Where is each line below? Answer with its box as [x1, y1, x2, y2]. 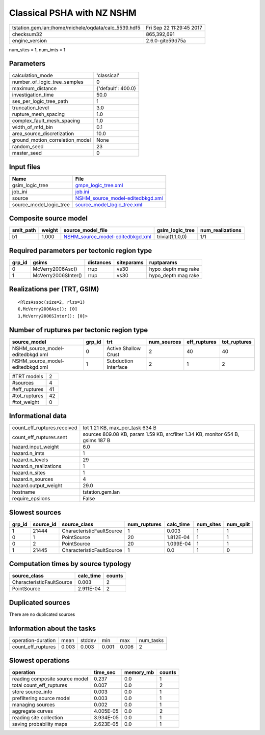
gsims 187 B [82, 437, 110, 444]
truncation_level [12, 104, 49, 111]
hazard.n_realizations [12, 463, 61, 470]
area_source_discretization [12, 130, 74, 137]
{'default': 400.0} [96, 85, 136, 92]
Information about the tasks [9, 624, 96, 633]
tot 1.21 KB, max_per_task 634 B [82, 424, 157, 431]
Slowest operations [9, 656, 70, 665]
